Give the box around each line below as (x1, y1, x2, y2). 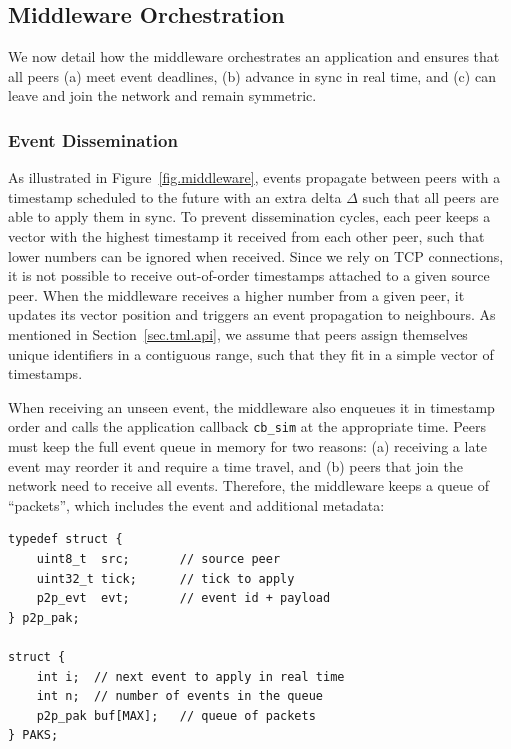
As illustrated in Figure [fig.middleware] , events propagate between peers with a (8, 167, 501, 188)
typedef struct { (8, 532, 123, 547)
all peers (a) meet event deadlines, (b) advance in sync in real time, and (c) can (8, 65, 496, 86)
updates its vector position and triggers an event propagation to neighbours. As (8, 304, 496, 325)
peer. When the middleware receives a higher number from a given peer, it (8, 284, 465, 305)
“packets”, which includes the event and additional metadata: (8, 494, 385, 515)
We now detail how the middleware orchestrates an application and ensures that (8, 46, 500, 67)
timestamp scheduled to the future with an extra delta (8, 186, 342, 207)
